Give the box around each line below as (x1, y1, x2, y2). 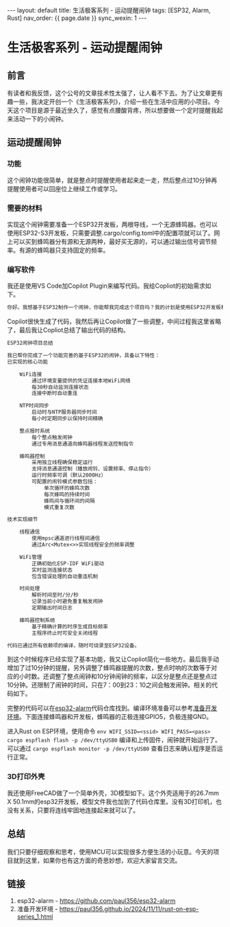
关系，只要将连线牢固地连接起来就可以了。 (18, 805, 139, 814)
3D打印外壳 (7, 772, 45, 781)
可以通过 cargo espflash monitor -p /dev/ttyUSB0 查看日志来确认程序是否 (7, 744, 217, 753)
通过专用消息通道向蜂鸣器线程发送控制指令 (31, 440, 134, 447)
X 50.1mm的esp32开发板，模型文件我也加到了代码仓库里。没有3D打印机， (7, 797, 216, 805)
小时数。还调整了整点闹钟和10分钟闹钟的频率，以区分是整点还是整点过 (18, 672, 218, 680)
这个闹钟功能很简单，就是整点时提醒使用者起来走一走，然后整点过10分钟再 (7, 176, 218, 184)
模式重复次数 (43, 503, 75, 511)
